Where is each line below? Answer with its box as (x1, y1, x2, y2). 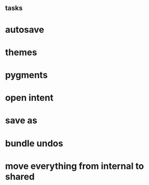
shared (5, 171, 35, 182)
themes (5, 47, 37, 58)
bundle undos (5, 138, 64, 149)
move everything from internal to (5, 160, 144, 172)
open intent (5, 92, 54, 103)
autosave (5, 24, 45, 35)
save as (5, 115, 37, 126)
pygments (5, 69, 48, 81)
